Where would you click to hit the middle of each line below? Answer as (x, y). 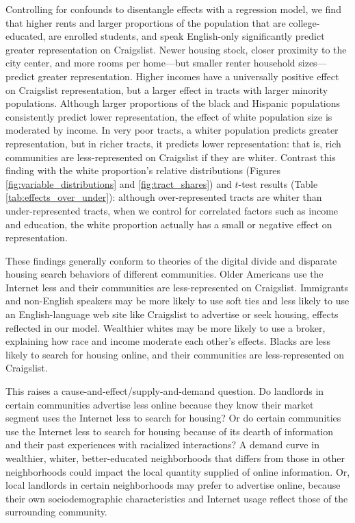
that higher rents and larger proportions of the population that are (146, 22)
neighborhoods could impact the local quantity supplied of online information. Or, (178, 471)
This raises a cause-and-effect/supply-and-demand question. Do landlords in (165, 391)
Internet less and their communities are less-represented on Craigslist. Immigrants (177, 287)
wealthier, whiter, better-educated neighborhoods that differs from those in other (175, 458)
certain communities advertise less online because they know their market (160, 404)
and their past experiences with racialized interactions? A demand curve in (162, 445)
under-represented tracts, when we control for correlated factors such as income (172, 210)
